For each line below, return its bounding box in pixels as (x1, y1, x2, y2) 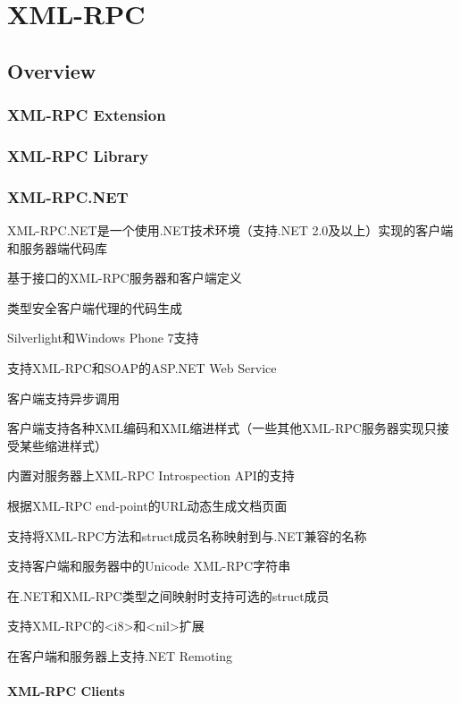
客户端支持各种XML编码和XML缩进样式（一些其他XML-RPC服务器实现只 (7, 419, 437, 437)
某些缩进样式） (19, 436, 107, 454)
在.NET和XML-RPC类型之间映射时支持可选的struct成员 (7, 586, 330, 605)
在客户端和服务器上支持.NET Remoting (7, 646, 232, 665)
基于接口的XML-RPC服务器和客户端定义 (7, 268, 242, 287)
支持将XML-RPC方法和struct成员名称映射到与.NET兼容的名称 (7, 526, 367, 545)
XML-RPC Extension (7, 104, 166, 126)
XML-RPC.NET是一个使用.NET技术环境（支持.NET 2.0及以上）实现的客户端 (7, 221, 454, 240)
